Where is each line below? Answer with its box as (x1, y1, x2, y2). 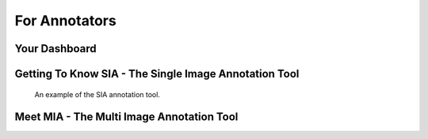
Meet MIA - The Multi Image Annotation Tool (14, 111, 239, 124)
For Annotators (14, 12, 117, 29)
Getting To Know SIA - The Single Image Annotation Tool (14, 67, 300, 81)
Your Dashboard (14, 42, 97, 55)
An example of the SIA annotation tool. (34, 89, 160, 99)
